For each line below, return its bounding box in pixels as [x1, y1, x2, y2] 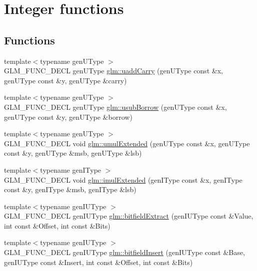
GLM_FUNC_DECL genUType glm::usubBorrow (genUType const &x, [4, 101, 227, 112]
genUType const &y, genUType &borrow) [4, 111, 132, 122]
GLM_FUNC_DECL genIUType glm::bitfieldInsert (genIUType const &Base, [4, 247, 245, 258]
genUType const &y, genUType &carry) [4, 75, 127, 85]
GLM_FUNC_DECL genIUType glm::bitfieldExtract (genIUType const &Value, [4, 211, 253, 221]
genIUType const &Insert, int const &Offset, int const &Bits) [4, 257, 193, 267]
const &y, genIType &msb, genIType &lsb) [4, 184, 136, 195]
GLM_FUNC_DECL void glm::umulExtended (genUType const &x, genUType [4, 138, 250, 148]
